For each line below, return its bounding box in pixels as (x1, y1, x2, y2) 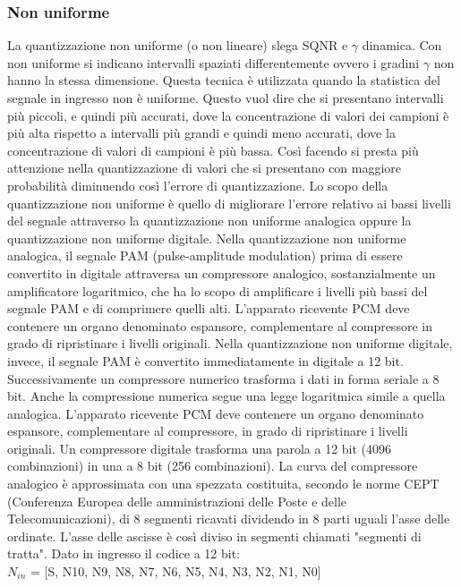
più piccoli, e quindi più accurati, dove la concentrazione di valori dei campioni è (7, 106, 449, 124)
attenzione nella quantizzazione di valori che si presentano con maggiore (7, 158, 402, 177)
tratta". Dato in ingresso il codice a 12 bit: (7, 544, 240, 563)
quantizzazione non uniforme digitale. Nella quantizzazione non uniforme (7, 228, 406, 247)
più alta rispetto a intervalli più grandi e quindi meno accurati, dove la (7, 123, 396, 142)
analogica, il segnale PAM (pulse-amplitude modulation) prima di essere (7, 246, 403, 265)
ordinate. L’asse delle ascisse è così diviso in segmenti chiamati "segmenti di (7, 526, 422, 545)
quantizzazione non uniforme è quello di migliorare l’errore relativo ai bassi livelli (7, 193, 451, 212)
